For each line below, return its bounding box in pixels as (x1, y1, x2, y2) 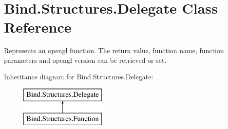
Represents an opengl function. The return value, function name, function (4, 45, 224, 55)
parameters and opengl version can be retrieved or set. (4, 55, 167, 65)
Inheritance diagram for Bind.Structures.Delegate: (4, 71, 153, 81)
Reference (4, 17, 72, 37)
